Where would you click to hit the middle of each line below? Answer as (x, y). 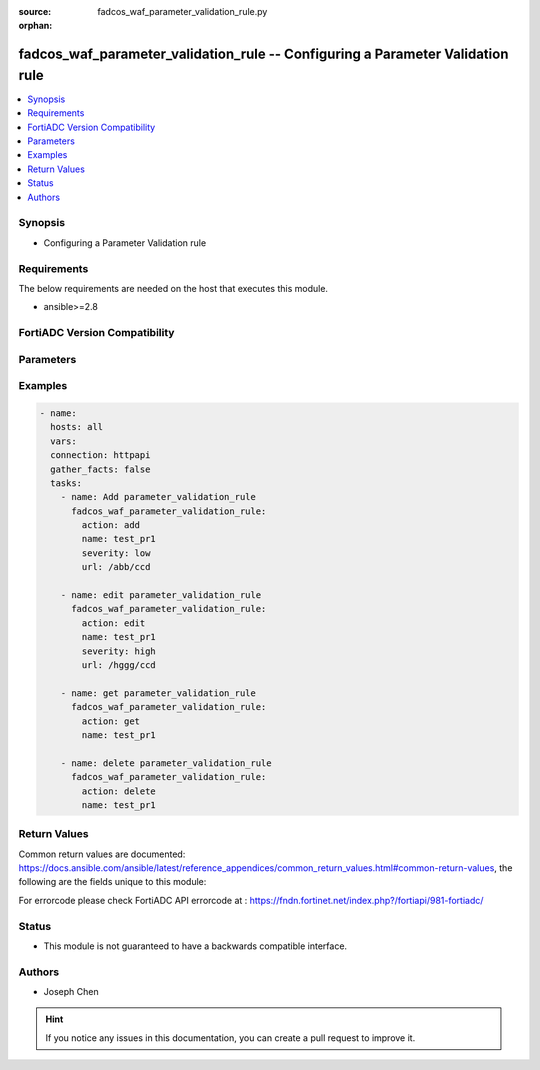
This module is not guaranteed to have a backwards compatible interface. (195, 946)
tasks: (66, 483)
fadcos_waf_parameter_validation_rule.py (182, 11)
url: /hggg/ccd (119, 665)
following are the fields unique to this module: (112, 882)
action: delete (119, 791)
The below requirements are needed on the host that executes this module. (173, 288)
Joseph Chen (71, 992)
